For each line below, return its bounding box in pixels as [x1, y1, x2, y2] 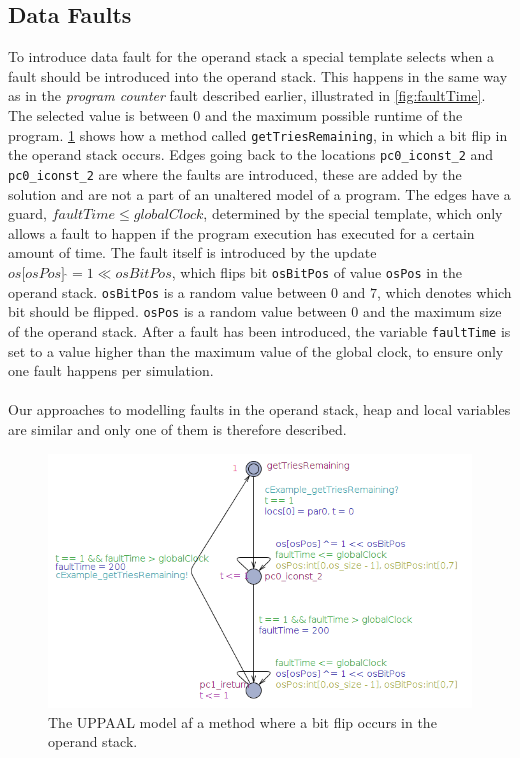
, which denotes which [377, 281, 512, 302]
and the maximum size [362, 301, 502, 322]
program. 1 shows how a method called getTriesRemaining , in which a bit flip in [8, 124, 508, 145]
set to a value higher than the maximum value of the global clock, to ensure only [8, 340, 504, 361]
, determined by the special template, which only [203, 203, 503, 224]
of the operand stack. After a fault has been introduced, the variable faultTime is [8, 320, 511, 341]
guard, [8, 203, 47, 224]
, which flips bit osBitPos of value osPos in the [171, 261, 463, 282]
